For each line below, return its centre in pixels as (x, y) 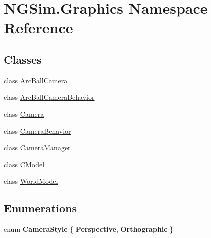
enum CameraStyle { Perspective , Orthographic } (89, 229)
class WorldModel (31, 181)
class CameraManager (37, 148)
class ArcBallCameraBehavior (49, 97)
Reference (39, 28)
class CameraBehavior (38, 131)
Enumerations (41, 208)
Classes (23, 59)
